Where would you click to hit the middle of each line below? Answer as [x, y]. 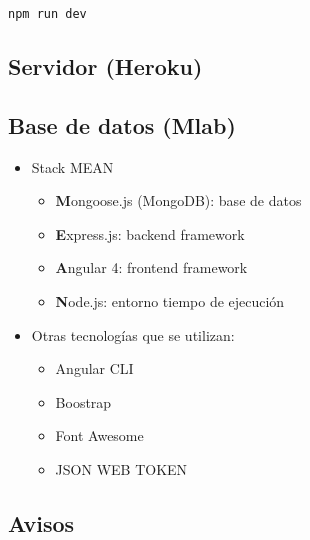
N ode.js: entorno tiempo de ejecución [170, 301]
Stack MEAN [72, 166]
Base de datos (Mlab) [122, 124]
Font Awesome [99, 435]
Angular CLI [94, 368]
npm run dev [47, 14]
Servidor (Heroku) [105, 66]
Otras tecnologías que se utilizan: [133, 334]
